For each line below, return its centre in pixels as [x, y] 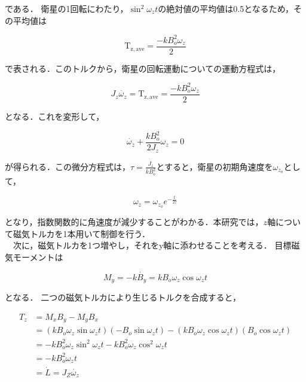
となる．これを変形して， [55, 116]
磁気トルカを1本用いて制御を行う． [82, 233]
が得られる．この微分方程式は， [68, 166]
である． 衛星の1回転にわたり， [67, 8]
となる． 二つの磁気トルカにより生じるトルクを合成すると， [123, 297]
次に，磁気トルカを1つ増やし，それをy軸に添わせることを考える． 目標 [152, 245]
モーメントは [38, 257]
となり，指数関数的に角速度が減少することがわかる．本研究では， [134, 222]
